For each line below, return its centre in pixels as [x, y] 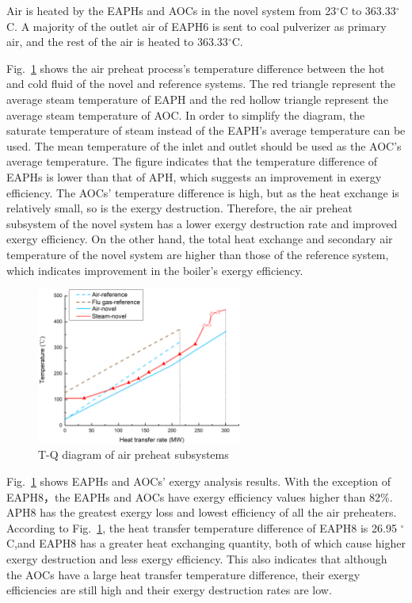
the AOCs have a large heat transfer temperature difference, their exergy [183, 574]
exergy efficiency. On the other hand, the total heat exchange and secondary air [200, 239]
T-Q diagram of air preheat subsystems [134, 454]
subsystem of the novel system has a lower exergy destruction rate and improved [202, 223]
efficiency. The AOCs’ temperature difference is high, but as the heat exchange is [203, 192]
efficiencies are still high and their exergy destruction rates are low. [169, 590]
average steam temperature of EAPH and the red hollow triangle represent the [197, 99]
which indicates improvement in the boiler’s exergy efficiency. [155, 270]
